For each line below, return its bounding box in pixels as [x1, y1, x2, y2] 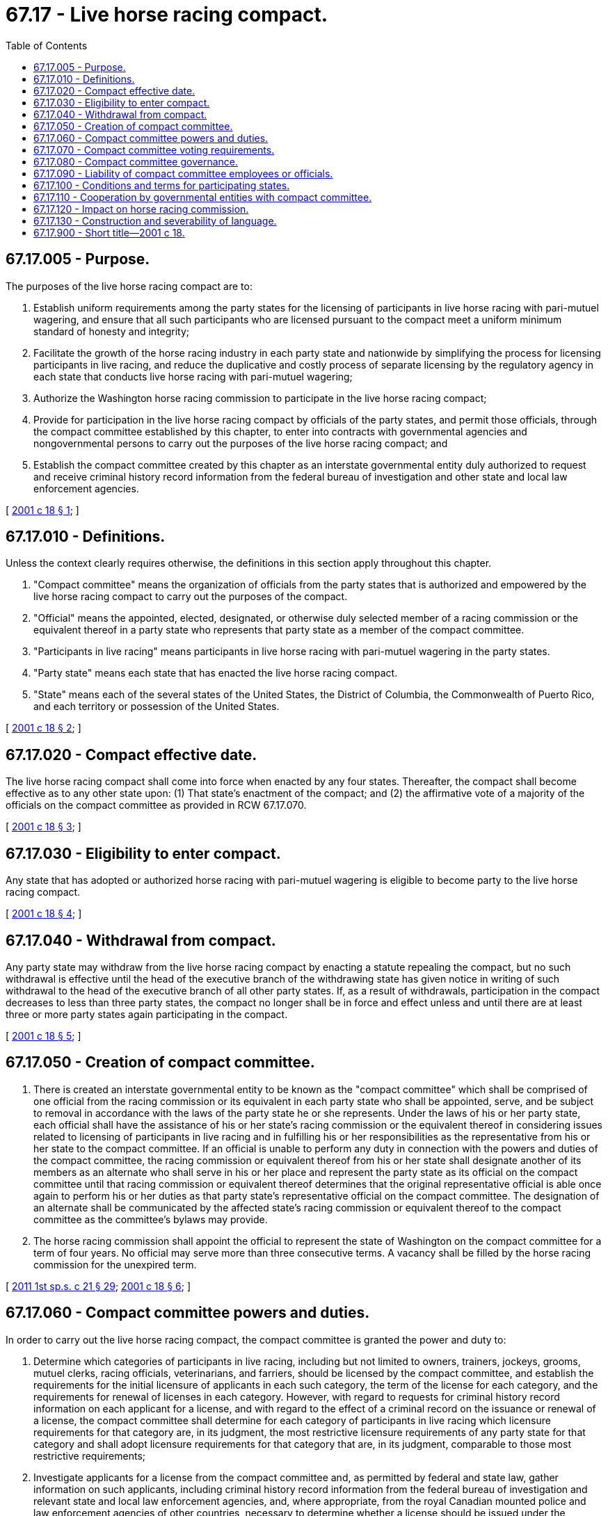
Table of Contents [6, 39, 88, 51]
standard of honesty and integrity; [33, 325, 190, 337]
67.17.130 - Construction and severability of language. [33, 214, 277, 227]
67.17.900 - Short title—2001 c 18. [33, 226, 185, 239]
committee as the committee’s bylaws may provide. [33, 1213, 268, 1225]
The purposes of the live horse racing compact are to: [6, 280, 253, 292]
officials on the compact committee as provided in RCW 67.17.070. [6, 799, 307, 812]
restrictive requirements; [33, 1449, 146, 1462]
